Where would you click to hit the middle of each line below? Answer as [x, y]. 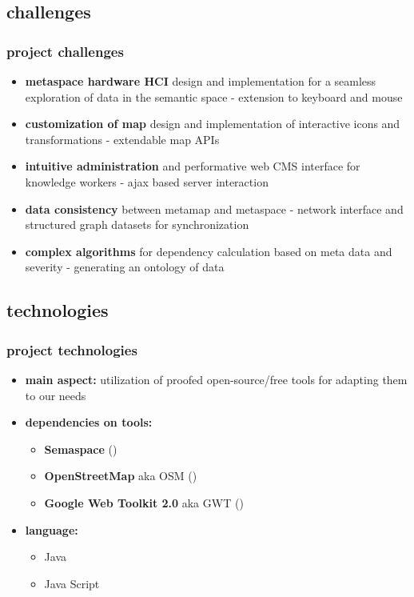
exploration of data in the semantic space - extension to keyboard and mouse [214, 96]
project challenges [65, 51]
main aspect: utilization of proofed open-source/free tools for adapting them [216, 379]
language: [52, 529]
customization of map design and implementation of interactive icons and [213, 124]
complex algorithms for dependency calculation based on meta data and [209, 251]
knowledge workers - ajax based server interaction [147, 181]
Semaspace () [81, 449]
